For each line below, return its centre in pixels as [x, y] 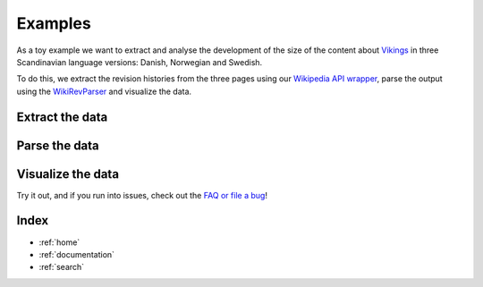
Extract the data [62, 117]
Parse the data [58, 145]
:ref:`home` [59, 242]
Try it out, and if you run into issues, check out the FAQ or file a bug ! [142, 195]
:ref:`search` [62, 267]
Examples [54, 23]
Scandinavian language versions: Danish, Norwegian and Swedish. [140, 62]
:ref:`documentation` [77, 254]
